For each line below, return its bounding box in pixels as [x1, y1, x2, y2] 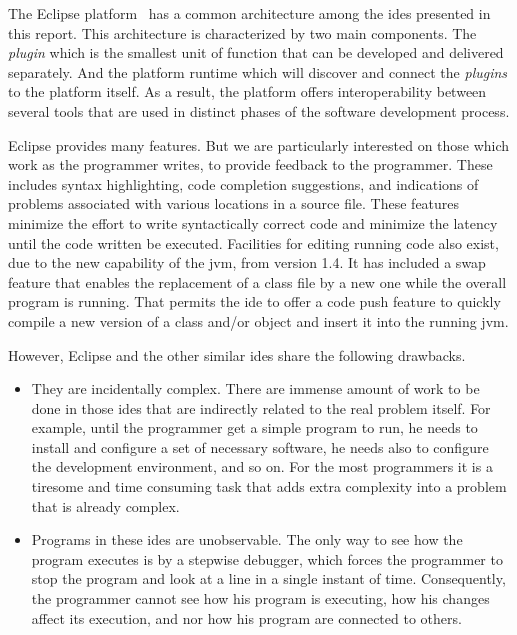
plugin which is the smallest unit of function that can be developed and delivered [8, 42, 504, 63]
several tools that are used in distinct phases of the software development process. [8, 100, 510, 121]
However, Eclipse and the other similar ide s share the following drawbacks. [8, 344, 466, 365]
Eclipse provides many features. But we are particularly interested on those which [8, 134, 510, 155]
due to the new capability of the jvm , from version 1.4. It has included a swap [8, 252, 486, 273]
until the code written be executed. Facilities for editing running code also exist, [8, 232, 499, 253]
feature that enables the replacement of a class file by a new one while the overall [8, 271, 507, 292]
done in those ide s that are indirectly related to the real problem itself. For [31, 397, 491, 418]
